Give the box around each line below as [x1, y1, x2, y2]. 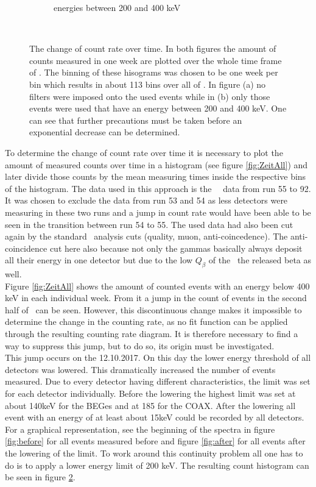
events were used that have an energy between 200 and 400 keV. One [29, 102, 287, 115]
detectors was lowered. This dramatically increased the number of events [5, 363, 276, 375]
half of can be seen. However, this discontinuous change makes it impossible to [5, 303, 302, 316]
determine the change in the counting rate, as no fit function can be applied [5, 315, 288, 328]
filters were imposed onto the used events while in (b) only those [29, 90, 270, 102]
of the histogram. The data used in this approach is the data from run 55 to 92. [5, 182, 311, 194]
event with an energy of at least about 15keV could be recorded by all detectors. [5, 411, 304, 424]
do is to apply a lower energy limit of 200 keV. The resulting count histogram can [5, 458, 309, 471]
